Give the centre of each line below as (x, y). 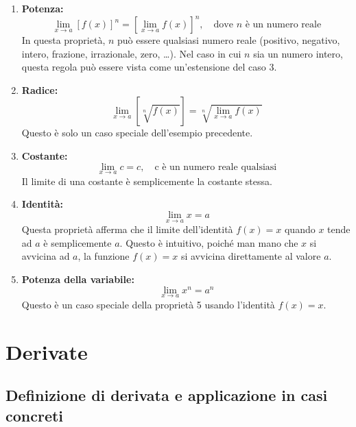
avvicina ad (46, 256)
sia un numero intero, (298, 53)
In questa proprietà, (63, 40)
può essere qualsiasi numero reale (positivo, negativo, (229, 40)
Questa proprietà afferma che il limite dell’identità (127, 229)
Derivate (47, 351)
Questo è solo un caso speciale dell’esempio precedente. (137, 133)
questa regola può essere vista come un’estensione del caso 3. (149, 67)
